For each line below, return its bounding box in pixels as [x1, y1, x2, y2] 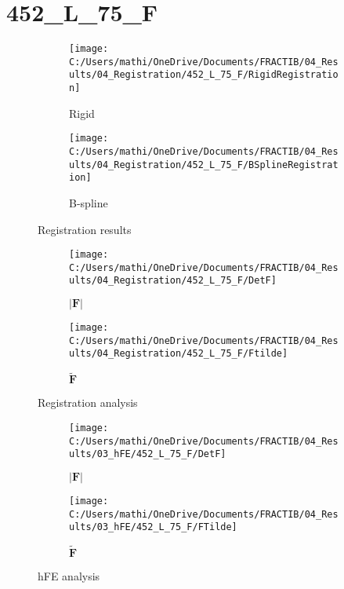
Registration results [38, 221, 132, 237]
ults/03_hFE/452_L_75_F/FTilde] [69, 521, 237, 533]
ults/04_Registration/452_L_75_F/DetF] [69, 275, 277, 287]
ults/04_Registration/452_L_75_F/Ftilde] [69, 348, 288, 360]
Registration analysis [38, 394, 138, 411]
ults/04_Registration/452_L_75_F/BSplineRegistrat [69, 159, 339, 170]
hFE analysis [38, 568, 100, 584]
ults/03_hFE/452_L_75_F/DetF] [69, 448, 226, 460]
